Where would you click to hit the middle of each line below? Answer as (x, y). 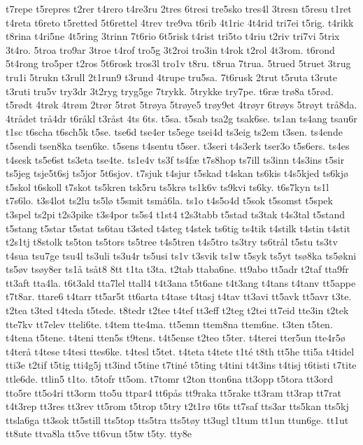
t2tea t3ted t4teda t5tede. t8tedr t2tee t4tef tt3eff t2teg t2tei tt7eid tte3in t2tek (177, 310)
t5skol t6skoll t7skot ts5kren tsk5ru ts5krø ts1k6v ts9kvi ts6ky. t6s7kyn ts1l (168, 186)
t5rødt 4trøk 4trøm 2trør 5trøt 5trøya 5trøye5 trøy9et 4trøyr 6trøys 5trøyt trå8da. (181, 105)
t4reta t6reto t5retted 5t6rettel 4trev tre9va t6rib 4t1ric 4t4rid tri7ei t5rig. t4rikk (180, 22)
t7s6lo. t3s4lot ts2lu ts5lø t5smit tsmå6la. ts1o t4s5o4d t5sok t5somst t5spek (169, 200)
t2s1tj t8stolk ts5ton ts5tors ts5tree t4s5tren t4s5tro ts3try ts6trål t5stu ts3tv (172, 242)
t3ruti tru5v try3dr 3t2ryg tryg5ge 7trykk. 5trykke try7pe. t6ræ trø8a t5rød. (170, 91)
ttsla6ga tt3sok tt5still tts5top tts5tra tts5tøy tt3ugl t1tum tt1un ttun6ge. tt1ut (177, 419)
